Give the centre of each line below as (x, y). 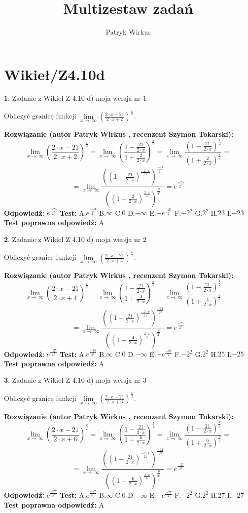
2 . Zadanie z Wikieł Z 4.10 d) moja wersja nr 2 (75, 239)
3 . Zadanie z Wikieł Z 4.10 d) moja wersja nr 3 (75, 380)
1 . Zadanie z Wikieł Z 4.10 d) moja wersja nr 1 (75, 98)
